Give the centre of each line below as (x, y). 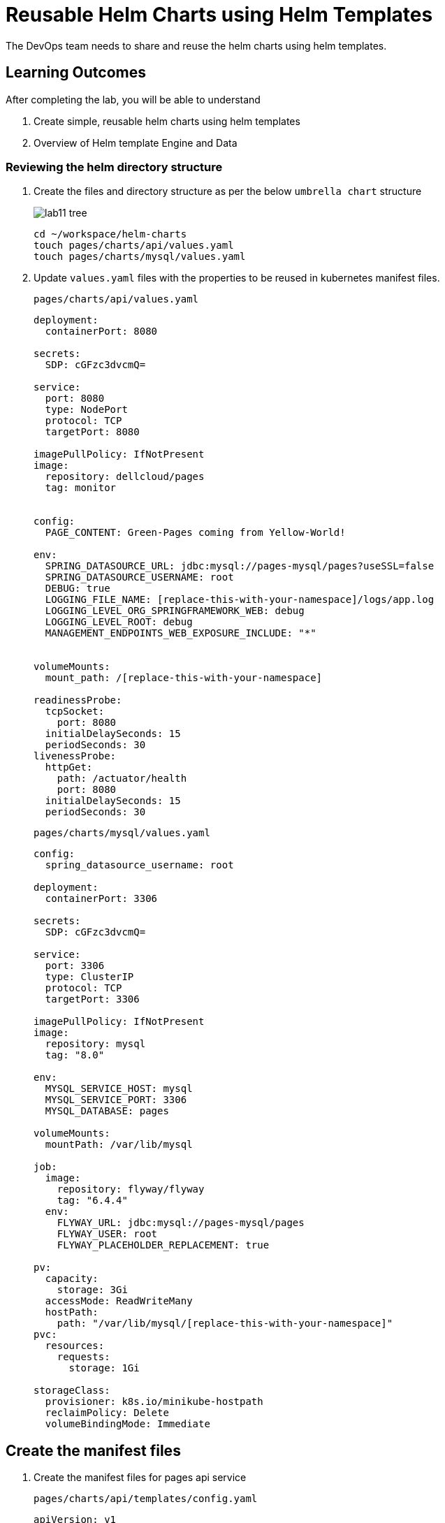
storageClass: (72, 1391)
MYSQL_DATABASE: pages (107, 1111)
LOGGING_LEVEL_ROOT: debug (119, 622)
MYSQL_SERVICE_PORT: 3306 (116, 1100)
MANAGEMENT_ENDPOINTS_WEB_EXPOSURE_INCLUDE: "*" (181, 633)
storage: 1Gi (104, 1368)
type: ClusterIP (89, 977)
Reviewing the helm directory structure (114, 167)
